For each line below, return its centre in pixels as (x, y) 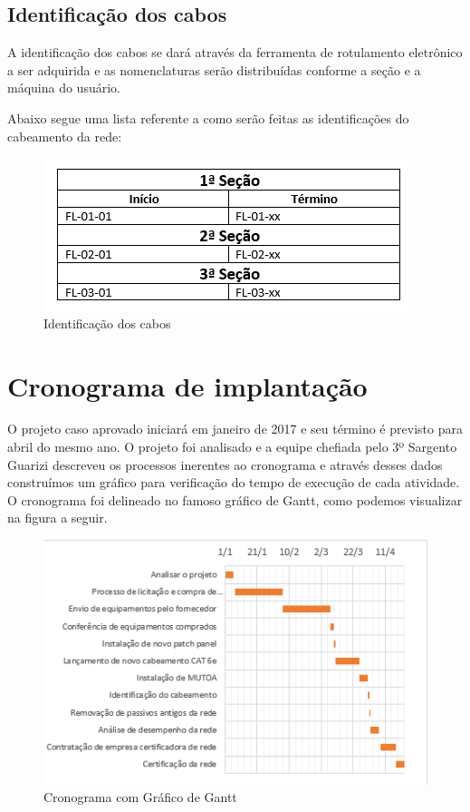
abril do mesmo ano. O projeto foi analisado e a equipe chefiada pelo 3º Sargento (232, 447)
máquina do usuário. (64, 88)
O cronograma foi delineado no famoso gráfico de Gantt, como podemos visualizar (235, 499)
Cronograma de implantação (187, 385)
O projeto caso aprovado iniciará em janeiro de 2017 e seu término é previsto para (235, 429)
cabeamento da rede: (65, 136)
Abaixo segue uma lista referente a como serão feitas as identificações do (208, 117)
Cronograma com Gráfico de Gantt (140, 797)
